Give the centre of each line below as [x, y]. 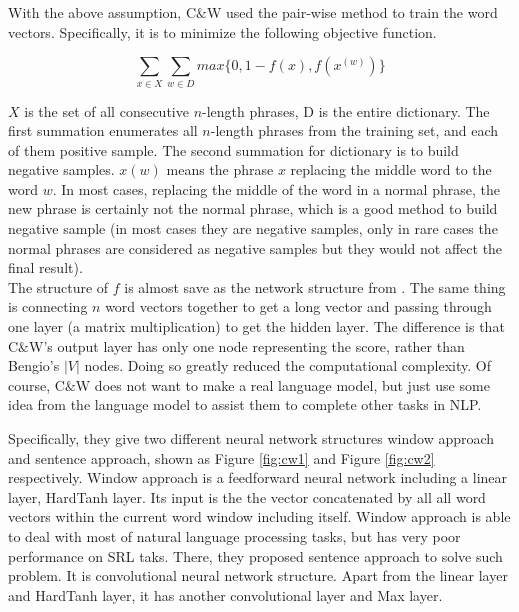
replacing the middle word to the [391, 169]
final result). [45, 267]
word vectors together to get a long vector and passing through [298, 306]
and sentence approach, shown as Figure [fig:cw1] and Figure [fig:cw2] [221, 457]
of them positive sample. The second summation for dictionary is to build [233, 149]
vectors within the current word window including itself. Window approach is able [259, 516]
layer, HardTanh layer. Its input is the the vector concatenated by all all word [247, 496]
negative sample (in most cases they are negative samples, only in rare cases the [253, 228]
